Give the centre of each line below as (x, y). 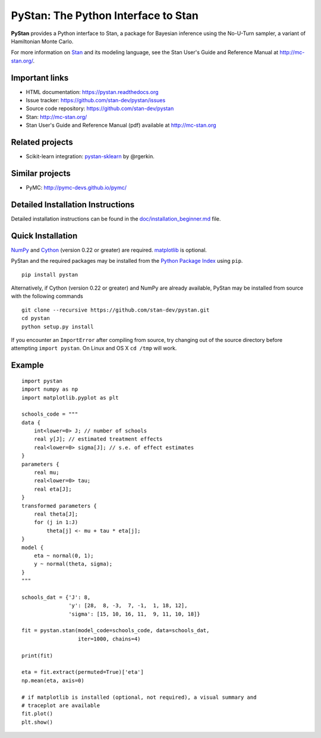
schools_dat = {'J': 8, (56, 597)
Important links (40, 78)
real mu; (46, 472)
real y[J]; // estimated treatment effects (98, 439)
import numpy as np (50, 389)
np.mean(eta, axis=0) (53, 680)
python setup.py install (58, 326)
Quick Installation (44, 236)
